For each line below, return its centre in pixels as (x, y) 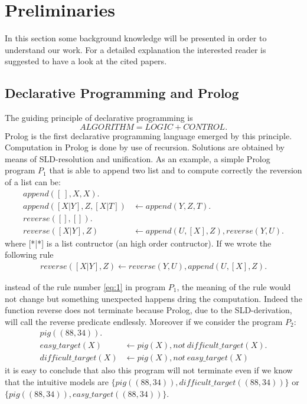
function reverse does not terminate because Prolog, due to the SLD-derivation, (148, 310)
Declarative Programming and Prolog (122, 93)
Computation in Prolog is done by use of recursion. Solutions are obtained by (145, 147)
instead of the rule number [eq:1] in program (85, 287)
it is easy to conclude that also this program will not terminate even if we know (149, 370)
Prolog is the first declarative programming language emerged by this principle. (148, 135)
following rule (29, 254)
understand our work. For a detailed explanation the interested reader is (135, 49)
